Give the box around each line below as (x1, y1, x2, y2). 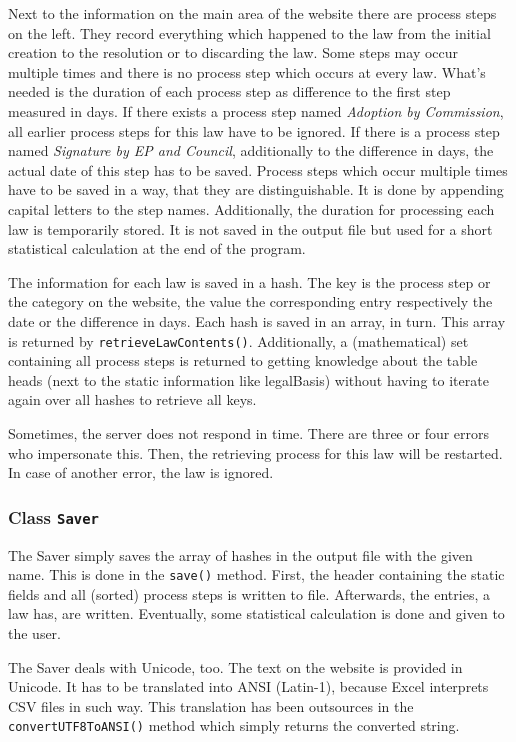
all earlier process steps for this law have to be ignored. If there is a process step (8, 120, 500, 141)
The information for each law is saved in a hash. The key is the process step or (8, 271, 491, 292)
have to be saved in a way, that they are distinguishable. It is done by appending (8, 179, 504, 200)
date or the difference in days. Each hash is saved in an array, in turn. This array (8, 310, 506, 331)
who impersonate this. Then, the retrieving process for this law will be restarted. (8, 442, 503, 463)
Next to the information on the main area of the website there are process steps (8, 3, 497, 23)
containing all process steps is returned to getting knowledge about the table (8, 350, 478, 371)
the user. (8, 622, 62, 643)
